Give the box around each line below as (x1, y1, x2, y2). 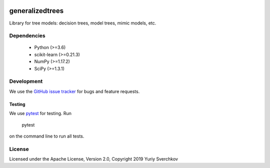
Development (9, 78, 43, 85)
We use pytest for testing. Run (9, 110, 72, 116)
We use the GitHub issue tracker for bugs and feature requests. (9, 88, 140, 94)
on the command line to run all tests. (9, 133, 84, 139)
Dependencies (9, 32, 46, 39)
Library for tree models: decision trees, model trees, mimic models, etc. (9, 20, 156, 26)
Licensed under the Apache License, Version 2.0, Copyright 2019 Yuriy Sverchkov (9, 156, 178, 162)
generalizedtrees (9, 6, 64, 15)
